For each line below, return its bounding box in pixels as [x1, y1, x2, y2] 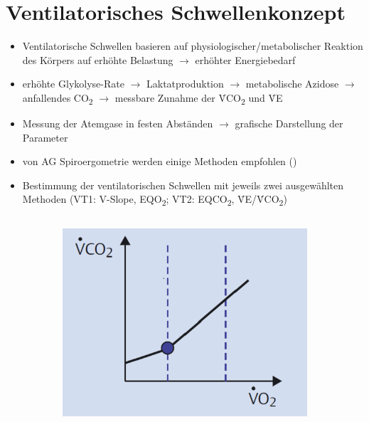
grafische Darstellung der [235, 116, 343, 131]
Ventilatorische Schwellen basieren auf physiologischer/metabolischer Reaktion [22, 38, 363, 53]
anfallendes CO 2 [22, 90, 93, 107]
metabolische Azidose [245, 76, 339, 91]
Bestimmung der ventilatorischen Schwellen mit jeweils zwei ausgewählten [22, 177, 344, 192]
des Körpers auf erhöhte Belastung [22, 52, 173, 67]
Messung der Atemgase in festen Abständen [22, 116, 213, 131]
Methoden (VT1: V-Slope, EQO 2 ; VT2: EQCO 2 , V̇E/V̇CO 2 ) [22, 191, 287, 209]
